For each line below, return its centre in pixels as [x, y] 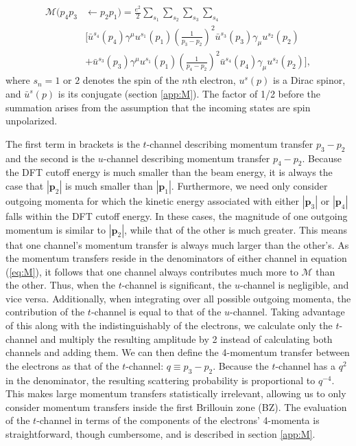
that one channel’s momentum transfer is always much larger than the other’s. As [177, 244]
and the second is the [50, 158]
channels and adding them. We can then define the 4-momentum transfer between [178, 352]
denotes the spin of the [131, 80]
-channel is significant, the [177, 285]
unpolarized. [32, 121]
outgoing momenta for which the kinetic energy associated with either [153, 200]
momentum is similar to [56, 229]
